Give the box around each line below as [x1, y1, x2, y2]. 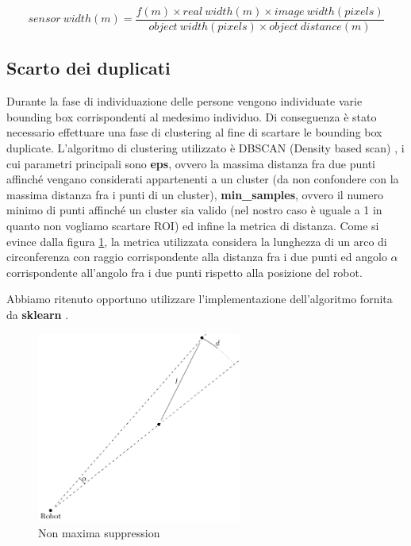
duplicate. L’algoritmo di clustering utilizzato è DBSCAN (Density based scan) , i [6, 140, 405, 156]
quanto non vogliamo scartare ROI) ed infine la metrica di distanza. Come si [6, 217, 379, 234]
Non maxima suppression [38, 525, 160, 541]
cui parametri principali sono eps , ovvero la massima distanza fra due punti [6, 155, 376, 171]
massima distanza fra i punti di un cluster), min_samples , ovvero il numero [6, 186, 383, 202]
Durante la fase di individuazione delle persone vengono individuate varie [6, 93, 363, 110]
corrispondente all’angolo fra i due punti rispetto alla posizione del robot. [6, 263, 363, 280]
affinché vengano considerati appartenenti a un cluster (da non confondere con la [6, 171, 399, 187]
